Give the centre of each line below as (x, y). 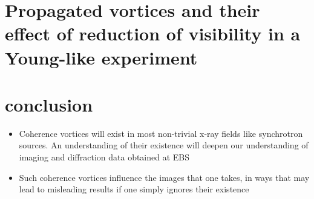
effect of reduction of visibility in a (153, 33)
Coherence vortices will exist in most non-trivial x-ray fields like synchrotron (161, 133)
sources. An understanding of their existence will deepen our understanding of (164, 145)
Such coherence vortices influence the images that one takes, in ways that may (164, 177)
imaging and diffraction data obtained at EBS (104, 157)
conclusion (49, 104)
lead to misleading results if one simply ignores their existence (134, 189)
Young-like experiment (101, 57)
